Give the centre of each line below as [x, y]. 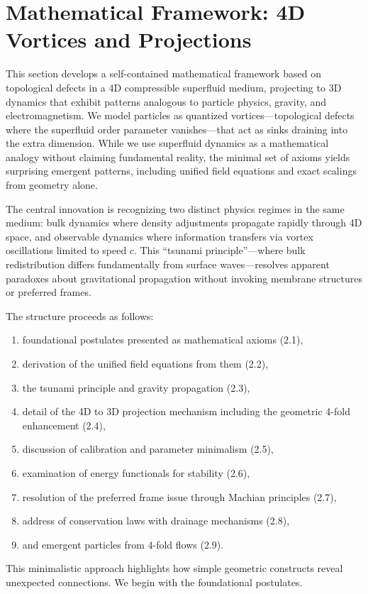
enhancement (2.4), [64, 425]
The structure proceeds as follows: [80, 315]
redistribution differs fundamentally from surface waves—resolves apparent [168, 264]
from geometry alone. [52, 185]
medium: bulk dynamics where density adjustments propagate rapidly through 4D [184, 222]
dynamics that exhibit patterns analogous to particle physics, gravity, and [166, 101]
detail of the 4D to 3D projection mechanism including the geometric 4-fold [186, 411]
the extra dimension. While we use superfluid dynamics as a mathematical [167, 143]
